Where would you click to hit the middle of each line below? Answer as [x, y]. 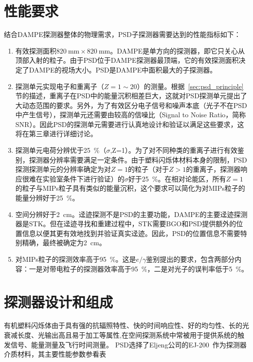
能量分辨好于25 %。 [47, 198]
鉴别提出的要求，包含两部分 [190, 259]
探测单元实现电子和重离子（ [60, 86]
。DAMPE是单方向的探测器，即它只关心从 [177, 50]
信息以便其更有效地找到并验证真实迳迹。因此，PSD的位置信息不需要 [131, 233]
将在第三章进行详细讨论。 [56, 134]
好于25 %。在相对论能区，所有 [177, 178]
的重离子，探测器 [213, 169]
